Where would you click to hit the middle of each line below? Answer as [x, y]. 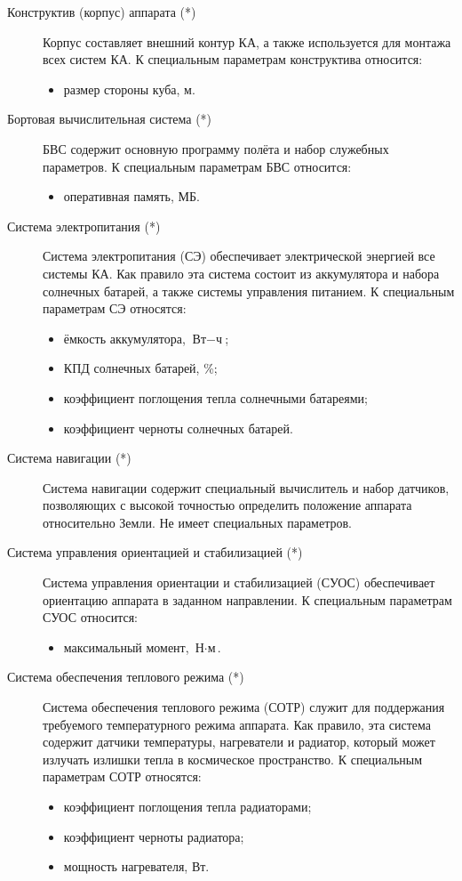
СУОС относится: [90, 617]
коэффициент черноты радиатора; [154, 836]
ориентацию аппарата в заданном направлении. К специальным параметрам [247, 599]
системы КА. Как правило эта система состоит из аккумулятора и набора [241, 273]
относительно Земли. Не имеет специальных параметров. [197, 522]
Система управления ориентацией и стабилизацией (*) [155, 552]
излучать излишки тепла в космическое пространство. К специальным [233, 759]
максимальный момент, [126, 647]
